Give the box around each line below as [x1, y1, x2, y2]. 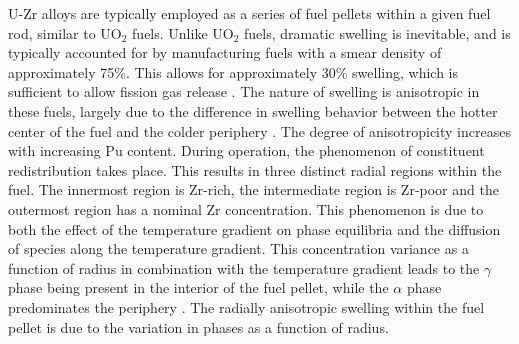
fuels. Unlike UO [132, 22, 234, 43]
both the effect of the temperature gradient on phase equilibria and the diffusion [8, 218, 501, 239]
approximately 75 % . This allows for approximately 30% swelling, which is [8, 61, 458, 82]
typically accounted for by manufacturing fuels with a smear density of [8, 42, 442, 63]
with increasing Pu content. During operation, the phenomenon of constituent [8, 140, 485, 161]
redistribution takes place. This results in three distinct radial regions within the [8, 159, 502, 180]
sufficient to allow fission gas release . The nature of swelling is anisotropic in [8, 81, 480, 102]
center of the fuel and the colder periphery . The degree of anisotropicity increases [8, 120, 511, 141]
